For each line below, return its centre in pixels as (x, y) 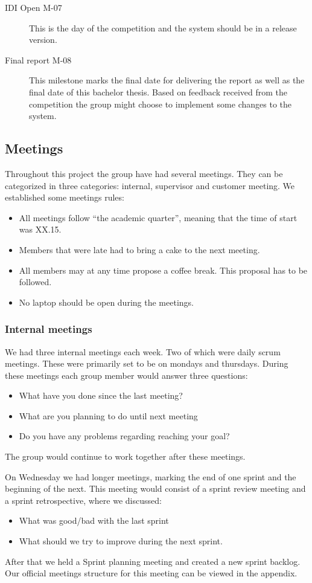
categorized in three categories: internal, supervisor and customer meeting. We (150, 185)
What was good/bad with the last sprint (94, 520)
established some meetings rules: (65, 197)
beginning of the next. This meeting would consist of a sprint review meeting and (155, 488)
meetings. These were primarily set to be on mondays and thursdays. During (147, 363)
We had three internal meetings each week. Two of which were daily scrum (143, 351)
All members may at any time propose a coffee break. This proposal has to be (163, 270)
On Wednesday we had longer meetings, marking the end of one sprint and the (151, 476)
